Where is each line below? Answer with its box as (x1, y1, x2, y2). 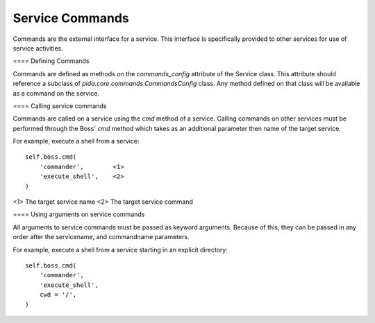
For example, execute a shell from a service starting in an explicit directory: (12, 245, 228, 254)
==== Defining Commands (12, 57, 90, 65)
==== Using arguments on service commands (12, 210, 145, 218)
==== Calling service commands (12, 101, 107, 110)
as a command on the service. (12, 89, 100, 97)
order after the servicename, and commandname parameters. (12, 233, 190, 241)
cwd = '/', (39, 291, 77, 299)
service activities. (12, 44, 64, 52)
